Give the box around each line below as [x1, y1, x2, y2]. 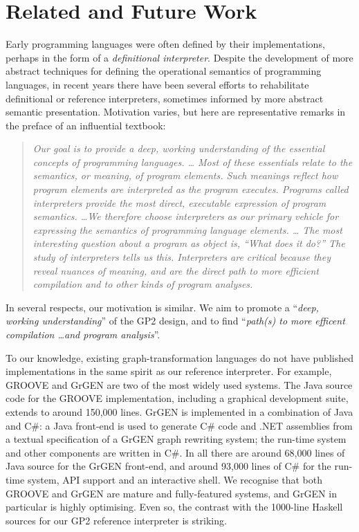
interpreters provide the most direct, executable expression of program [33, 195, 326, 210]
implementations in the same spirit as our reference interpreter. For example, [6, 364, 332, 378]
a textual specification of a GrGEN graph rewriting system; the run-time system [6, 432, 347, 446]
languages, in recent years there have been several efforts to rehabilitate [6, 77, 309, 91]
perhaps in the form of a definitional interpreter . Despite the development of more [6, 50, 353, 64]
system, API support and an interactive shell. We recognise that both [27, 472, 323, 486]
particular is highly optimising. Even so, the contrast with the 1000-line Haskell [6, 499, 343, 514]
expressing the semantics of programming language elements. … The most [33, 222, 342, 237]
